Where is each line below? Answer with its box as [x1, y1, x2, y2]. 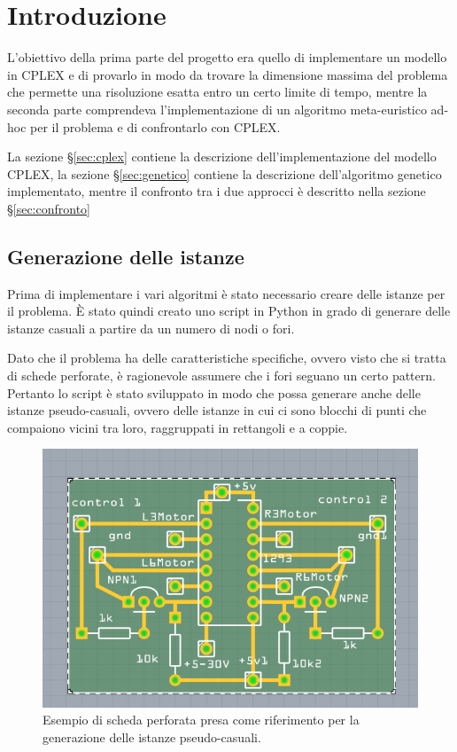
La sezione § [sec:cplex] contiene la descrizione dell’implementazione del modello [7, 147, 437, 166]
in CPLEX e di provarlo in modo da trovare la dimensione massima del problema [7, 65, 448, 83]
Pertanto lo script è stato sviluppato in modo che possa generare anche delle [7, 383, 421, 402]
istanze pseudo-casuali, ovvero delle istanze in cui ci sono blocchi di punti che [7, 401, 427, 419]
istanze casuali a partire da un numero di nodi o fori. [7, 318, 295, 337]
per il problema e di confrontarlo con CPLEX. [30, 117, 281, 136]
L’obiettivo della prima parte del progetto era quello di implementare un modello [7, 48, 447, 67]
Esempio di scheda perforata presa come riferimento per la [43, 710, 360, 729]
